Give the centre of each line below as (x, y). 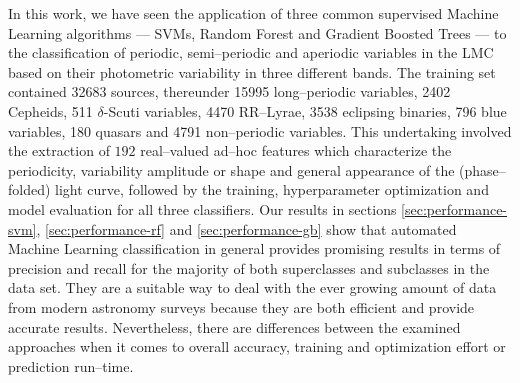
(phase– (482, 169)
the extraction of (59, 150)
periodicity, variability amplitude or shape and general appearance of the (231, 169)
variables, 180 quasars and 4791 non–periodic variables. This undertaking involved (260, 130)
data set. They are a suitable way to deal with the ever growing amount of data (252, 287)
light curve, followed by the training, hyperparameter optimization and (272, 189)
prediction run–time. (71, 365)
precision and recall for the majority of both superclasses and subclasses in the (249, 267)
